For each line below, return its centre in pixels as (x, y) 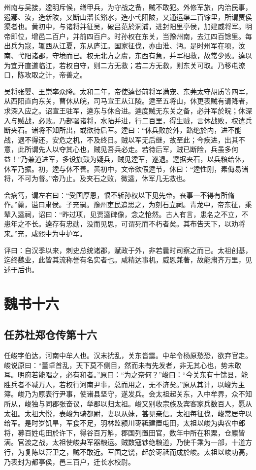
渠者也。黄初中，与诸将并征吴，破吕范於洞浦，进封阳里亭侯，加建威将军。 (125, 26)
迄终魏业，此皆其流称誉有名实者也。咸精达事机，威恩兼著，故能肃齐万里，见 (128, 260)
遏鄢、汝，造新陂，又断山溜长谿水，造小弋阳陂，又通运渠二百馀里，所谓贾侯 (128, 17)
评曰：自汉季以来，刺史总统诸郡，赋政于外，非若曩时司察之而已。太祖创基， (128, 250)
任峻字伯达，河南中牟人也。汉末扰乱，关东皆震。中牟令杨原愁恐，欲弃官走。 (128, 355)
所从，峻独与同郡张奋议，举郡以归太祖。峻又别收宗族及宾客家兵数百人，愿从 (128, 403)
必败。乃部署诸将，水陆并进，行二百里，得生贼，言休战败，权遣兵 (145, 120)
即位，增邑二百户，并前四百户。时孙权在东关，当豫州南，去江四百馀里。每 (131, 36)
